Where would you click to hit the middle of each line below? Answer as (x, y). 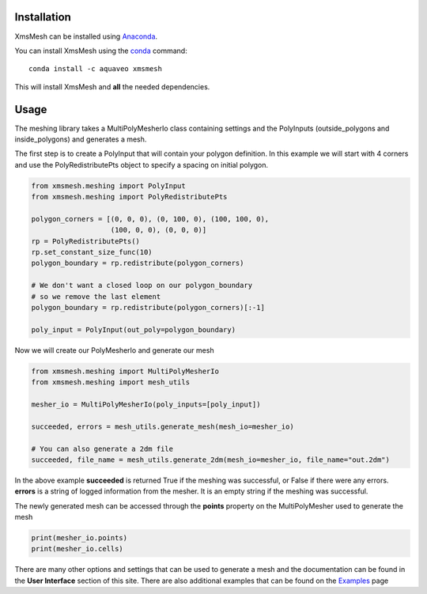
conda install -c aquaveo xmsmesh (95, 69)
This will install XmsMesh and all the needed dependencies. (112, 86)
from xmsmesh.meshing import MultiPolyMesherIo (125, 371)
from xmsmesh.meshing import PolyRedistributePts (129, 197)
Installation (43, 17)
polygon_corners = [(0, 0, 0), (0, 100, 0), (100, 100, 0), (150, 219)
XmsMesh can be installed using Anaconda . (86, 36)
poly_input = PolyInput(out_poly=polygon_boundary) (134, 329)
